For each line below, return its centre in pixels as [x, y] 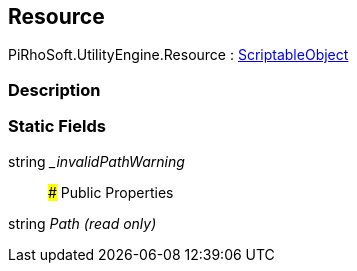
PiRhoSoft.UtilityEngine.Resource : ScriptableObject [178, 55]
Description [54, 89]
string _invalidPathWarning [96, 161]
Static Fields [57, 126]
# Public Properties [111, 192]
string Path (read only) [82, 223]
